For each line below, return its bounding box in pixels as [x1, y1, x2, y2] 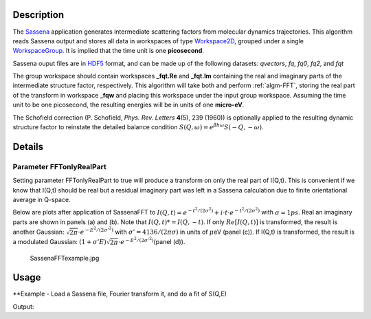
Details [12, 141, 44, 153]
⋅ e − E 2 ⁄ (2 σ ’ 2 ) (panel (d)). [117, 236, 185, 246]
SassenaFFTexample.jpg [30, 254, 100, 262]
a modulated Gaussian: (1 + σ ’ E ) [12, 238, 106, 246]
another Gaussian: [12, 228, 65, 236]
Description [12, 9, 65, 21]
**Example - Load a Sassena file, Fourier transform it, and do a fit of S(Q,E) [12, 289, 227, 298]
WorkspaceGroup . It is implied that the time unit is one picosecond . [12, 47, 204, 55]
